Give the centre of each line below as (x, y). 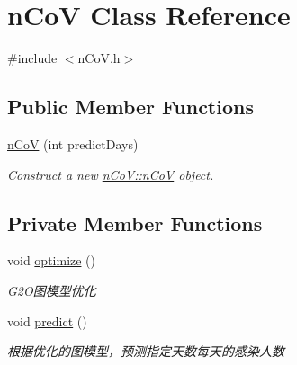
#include (32, 58)
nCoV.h (99, 58)
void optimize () (52, 260)
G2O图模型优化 (52, 290)
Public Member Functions (130, 107)
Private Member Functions (135, 223)
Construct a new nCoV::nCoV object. (111, 174)
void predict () (47, 320)
